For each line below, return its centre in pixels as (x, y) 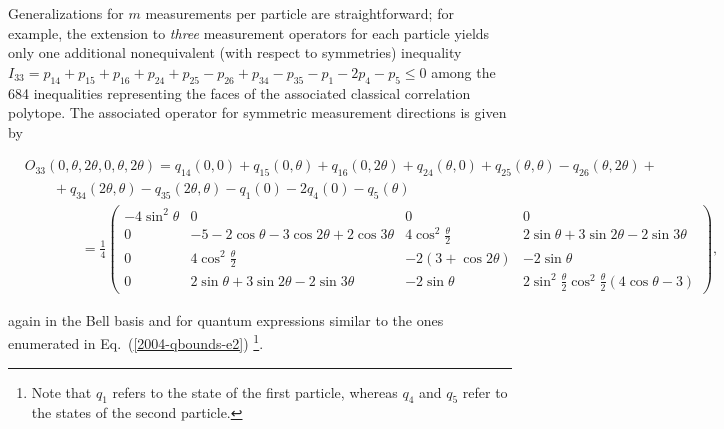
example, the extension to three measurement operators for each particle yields (249, 32)
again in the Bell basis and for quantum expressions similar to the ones (226, 319)
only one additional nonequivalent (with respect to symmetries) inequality (235, 52)
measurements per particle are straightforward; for (299, 13)
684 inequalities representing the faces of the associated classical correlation (239, 92)
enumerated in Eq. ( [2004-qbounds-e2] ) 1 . (136, 342)
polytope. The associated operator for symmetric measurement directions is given (257, 112)
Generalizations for (66, 13)
